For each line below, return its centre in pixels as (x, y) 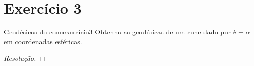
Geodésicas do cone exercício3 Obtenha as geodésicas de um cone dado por (117, 32)
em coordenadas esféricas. (43, 41)
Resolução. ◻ (25, 58)
